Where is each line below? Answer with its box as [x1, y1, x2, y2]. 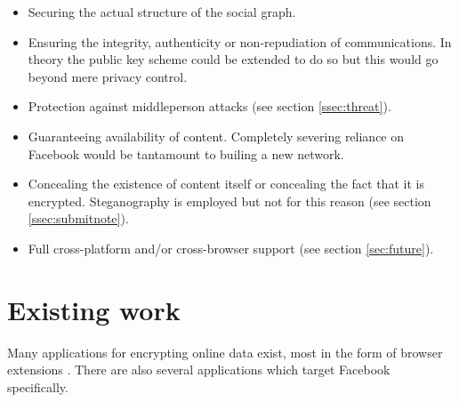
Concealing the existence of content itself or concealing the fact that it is [28, 174, 424, 193]
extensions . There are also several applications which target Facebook [7, 360, 391, 379]
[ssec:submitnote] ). [28, 209, 129, 228]
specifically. [7, 377, 68, 396]
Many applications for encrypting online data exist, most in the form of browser [7, 342, 443, 361]
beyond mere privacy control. [28, 67, 188, 85]
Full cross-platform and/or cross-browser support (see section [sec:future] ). [28, 238, 434, 257]
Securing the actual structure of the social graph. [28, 3, 296, 20]
